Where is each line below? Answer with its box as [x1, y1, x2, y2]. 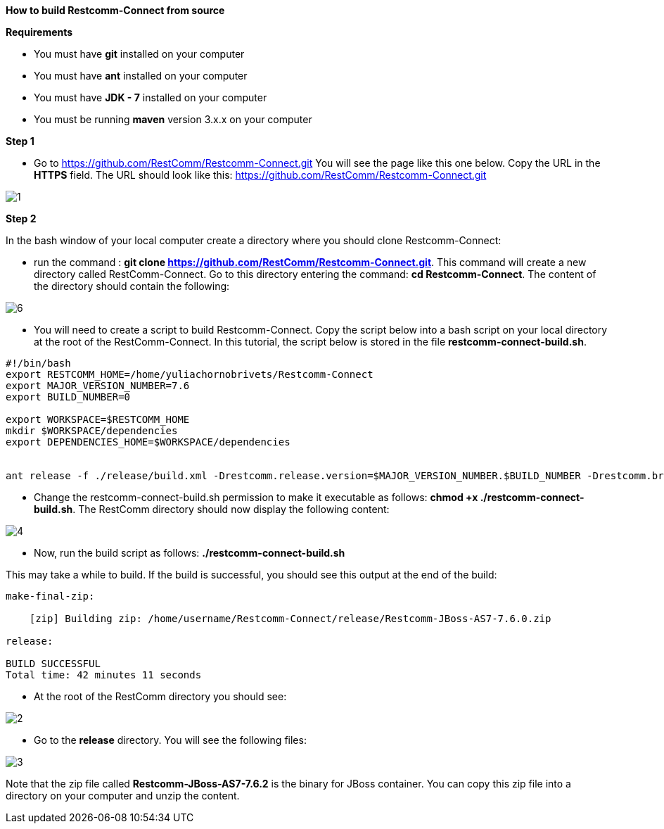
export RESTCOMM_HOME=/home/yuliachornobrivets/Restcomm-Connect [6, 369, 373, 380]
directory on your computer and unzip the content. [6, 790, 240, 802]
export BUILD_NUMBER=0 [6, 391, 131, 403]
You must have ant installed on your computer [34, 70, 248, 82]
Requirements [6, 26, 73, 38]
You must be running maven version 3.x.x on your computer [34, 113, 312, 125]
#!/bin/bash [6, 357, 71, 369]
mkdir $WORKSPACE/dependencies [6, 425, 178, 436]
